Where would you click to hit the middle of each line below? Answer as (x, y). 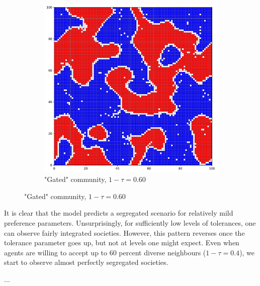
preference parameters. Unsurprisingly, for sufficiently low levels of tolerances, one (130, 222)
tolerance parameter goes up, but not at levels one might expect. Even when (122, 243)
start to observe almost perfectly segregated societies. (86, 262)
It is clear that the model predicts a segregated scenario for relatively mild (119, 213)
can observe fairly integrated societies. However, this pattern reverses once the (124, 232)
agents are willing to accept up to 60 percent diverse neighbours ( (105, 252)
